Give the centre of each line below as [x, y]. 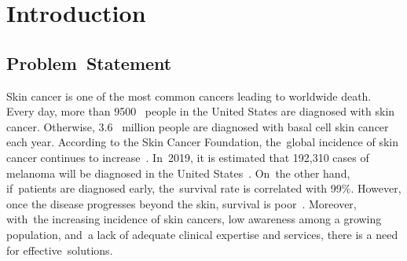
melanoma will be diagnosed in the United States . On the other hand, [178, 173]
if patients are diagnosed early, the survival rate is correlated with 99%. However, [204, 188]
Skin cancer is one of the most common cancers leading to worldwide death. [189, 96]
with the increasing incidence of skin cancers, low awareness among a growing [194, 219]
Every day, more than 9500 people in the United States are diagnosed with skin [201, 111]
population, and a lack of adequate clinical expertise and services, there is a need [202, 234]
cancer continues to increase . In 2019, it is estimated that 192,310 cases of [188, 157]
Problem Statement [89, 62]
